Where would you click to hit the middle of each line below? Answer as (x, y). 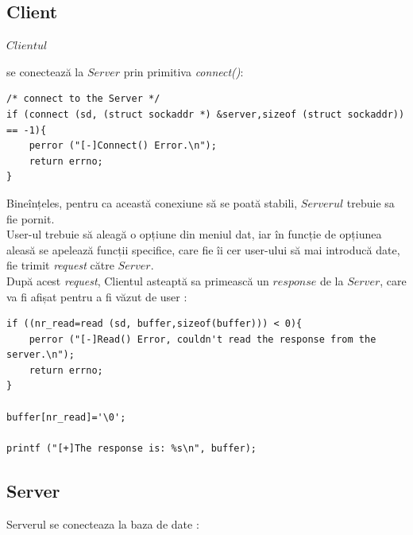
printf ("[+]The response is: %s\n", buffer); (131, 448)
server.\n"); (41, 355)
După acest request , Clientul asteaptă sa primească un (138, 280)
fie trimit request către (60, 265)
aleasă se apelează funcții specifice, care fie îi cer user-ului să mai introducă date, (203, 249)
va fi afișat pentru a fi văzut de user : (97, 296)
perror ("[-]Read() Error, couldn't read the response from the (203, 339)
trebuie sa (371, 202)
